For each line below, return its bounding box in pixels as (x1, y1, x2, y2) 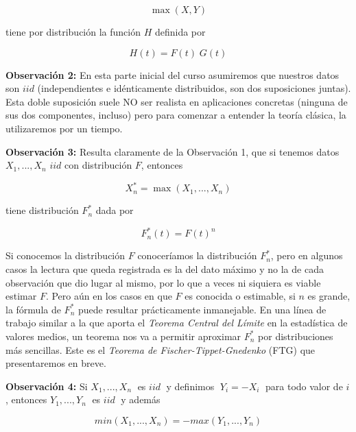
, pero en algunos (270, 248, 343, 263)
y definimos (166, 379, 215, 393)
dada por (95, 203, 134, 217)
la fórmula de (5, 302, 61, 316)
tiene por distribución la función (5, 25, 141, 38)
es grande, (307, 289, 351, 303)
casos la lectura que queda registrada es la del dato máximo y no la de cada (5, 261, 324, 276)
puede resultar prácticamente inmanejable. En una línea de (78, 302, 327, 316)
